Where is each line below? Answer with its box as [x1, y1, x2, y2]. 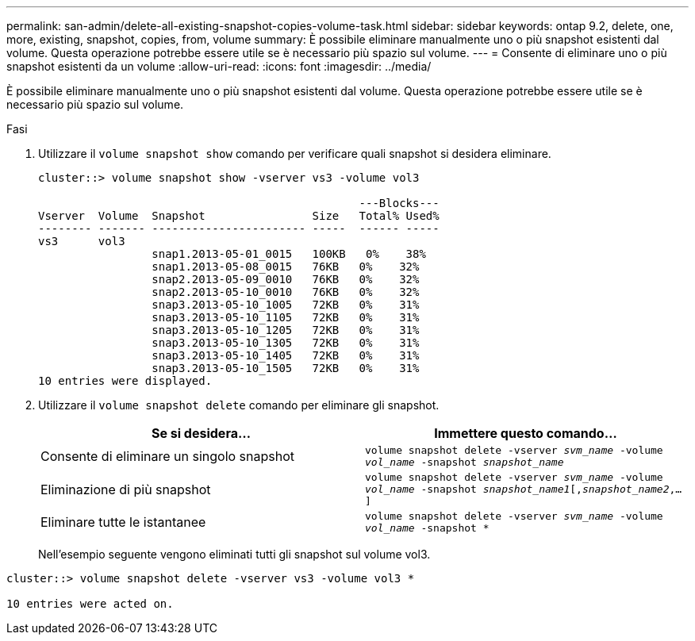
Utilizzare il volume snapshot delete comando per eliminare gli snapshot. [38, 398, 440, 412]
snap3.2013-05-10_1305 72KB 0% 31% [152, 336, 420, 349]
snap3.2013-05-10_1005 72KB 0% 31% [152, 298, 420, 311]
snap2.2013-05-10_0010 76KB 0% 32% [152, 286, 420, 298]
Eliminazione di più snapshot [40, 481, 211, 497]
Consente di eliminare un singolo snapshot [40, 448, 295, 464]
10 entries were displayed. [38, 374, 213, 387]
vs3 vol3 [38, 235, 125, 248]
